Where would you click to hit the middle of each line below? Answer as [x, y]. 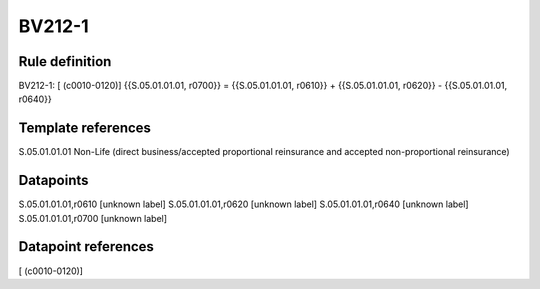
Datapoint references [86, 246]
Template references [85, 128]
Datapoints [53, 180]
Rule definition [65, 61]
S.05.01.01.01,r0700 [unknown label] [93, 218]
